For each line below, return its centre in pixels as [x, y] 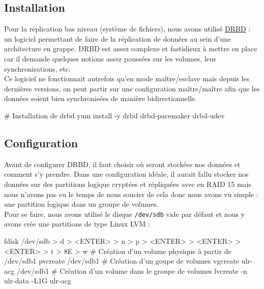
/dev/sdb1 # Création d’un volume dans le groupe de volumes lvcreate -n [132, 270]
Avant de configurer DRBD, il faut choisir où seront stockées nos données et [122, 164]
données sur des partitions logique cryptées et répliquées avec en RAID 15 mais [128, 184]
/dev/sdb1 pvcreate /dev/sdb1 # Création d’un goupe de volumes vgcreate [122, 261]
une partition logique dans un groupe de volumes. [81, 204]
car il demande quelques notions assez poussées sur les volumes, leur [110, 58]
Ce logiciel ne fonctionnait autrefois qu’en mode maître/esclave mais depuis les [127, 78]
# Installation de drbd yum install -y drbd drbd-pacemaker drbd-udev [114, 115]
